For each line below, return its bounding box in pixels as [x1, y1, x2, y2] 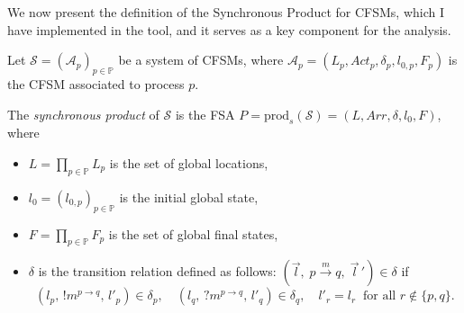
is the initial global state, [119, 187, 259, 206]
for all [362, 290, 396, 303]
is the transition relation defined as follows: [38, 262, 277, 281]
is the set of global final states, [108, 224, 278, 243]
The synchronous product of [7, 104, 159, 123]
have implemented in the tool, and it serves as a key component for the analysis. [7, 20, 451, 39]
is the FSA [175, 104, 235, 123]
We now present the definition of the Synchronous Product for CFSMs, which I [7, 3, 444, 21]
